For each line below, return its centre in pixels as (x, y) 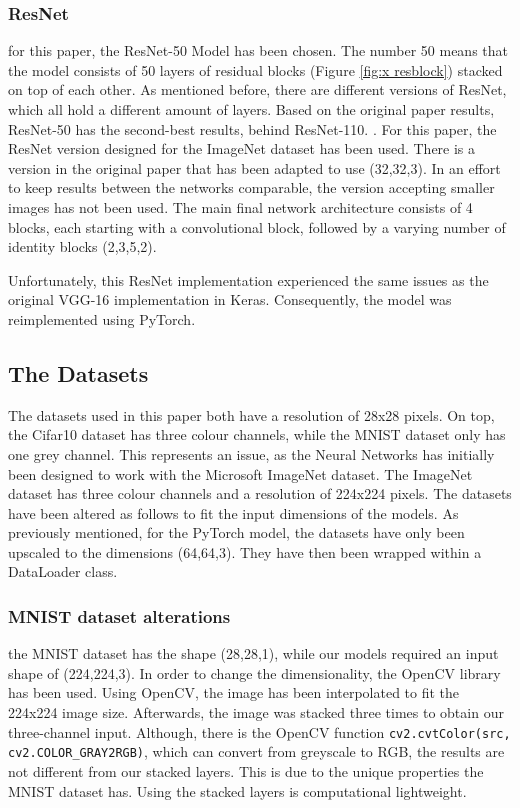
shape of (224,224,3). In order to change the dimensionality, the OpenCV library (254, 672)
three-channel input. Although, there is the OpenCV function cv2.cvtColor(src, (259, 731)
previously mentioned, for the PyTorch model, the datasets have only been (236, 532)
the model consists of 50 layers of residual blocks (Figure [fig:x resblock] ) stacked (255, 69)
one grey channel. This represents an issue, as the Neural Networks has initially (251, 453)
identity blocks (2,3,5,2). (82, 246)
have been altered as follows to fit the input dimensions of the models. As (233, 512)
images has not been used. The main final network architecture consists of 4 (240, 206)
